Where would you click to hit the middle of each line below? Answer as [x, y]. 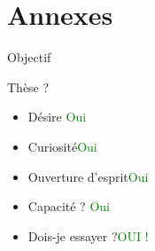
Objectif [29, 57]
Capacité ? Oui [69, 206]
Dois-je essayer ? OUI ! [88, 235]
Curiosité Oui [62, 146]
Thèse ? [28, 86]
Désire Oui [57, 117]
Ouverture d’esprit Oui [88, 176]
